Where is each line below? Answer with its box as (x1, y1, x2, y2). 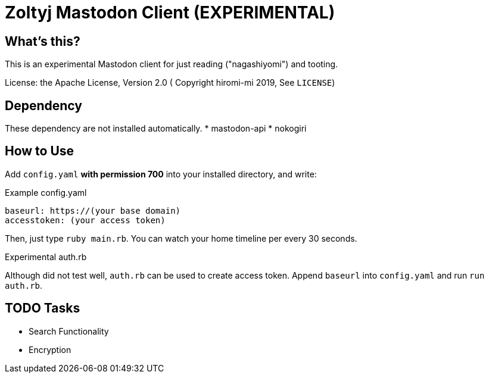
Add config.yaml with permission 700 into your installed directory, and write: (5, 168, 317, 179)
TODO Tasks (5, 301, 80, 316)
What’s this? (5, 33, 80, 49)
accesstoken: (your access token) (5, 215, 166, 225)
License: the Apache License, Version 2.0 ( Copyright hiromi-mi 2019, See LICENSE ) (5, 77, 335, 88)
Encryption (29, 344, 71, 355)
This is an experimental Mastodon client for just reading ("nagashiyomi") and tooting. (5, 59, 338, 70)
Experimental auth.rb (5, 251, 87, 262)
